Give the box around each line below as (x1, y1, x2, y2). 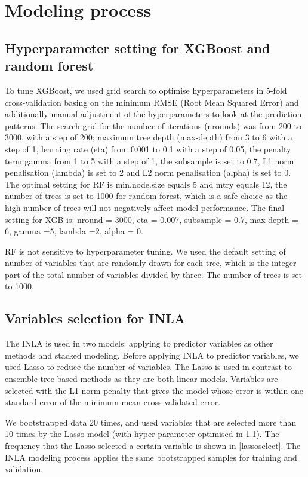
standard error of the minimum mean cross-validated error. (5, 396, 221, 408)
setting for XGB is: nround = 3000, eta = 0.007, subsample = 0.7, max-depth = (5, 213, 298, 225)
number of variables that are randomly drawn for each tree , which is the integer (5, 256, 297, 269)
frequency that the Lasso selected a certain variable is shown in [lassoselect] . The (5, 439, 301, 452)
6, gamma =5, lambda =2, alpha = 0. (5, 225, 143, 237)
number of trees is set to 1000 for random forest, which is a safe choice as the (5, 189, 288, 202)
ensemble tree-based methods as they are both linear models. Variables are (5, 372, 278, 385)
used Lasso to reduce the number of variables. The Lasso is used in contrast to (5, 360, 292, 373)
